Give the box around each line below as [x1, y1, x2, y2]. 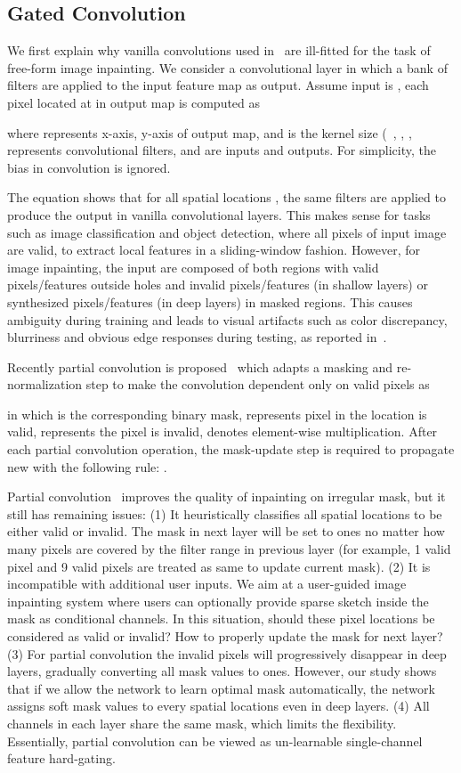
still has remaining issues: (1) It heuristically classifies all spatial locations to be [7, 504, 442, 523]
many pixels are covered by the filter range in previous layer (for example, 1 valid [7, 540, 451, 558]
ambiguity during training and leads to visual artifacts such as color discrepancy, [7, 310, 448, 329]
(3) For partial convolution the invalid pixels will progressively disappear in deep [7, 644, 447, 663]
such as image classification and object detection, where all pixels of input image [7, 223, 447, 241]
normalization [7, 375, 83, 394]
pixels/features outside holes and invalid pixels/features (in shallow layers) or [7, 275, 428, 294]
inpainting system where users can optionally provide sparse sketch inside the [7, 591, 429, 610]
